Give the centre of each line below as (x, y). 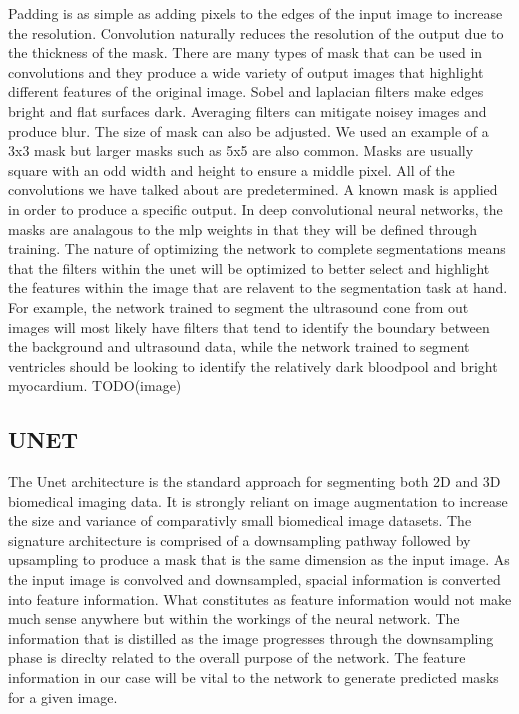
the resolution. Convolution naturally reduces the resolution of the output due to (256, 32)
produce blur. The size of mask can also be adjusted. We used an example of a (248, 130)
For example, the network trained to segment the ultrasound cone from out (238, 306)
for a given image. (63, 696)
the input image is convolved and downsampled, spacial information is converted (254, 579)
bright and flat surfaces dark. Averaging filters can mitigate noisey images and (247, 110)
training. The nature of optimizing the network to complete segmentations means (257, 248)
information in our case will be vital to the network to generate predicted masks (253, 677)
